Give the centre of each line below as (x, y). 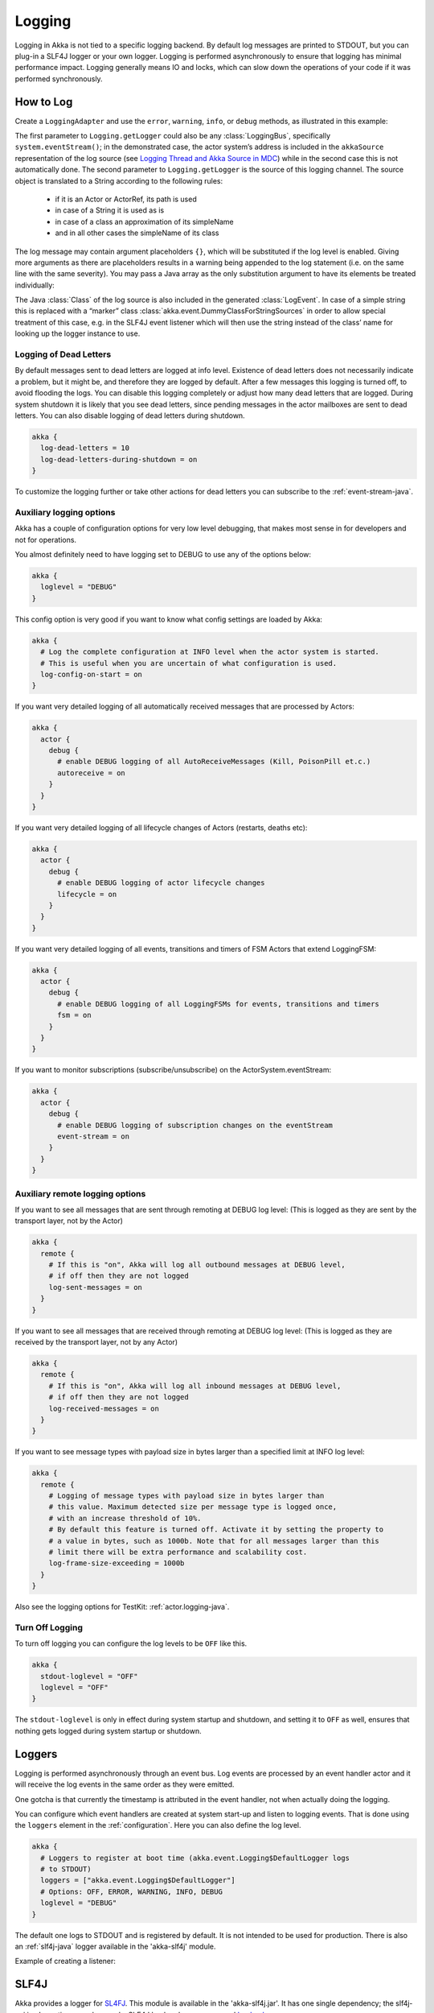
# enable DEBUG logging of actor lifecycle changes (161, 883)
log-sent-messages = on (95, 1287)
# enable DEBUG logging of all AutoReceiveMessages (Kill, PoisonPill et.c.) (214, 762)
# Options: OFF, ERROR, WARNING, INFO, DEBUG (131, 1891)
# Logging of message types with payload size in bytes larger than (186, 1496)
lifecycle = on (87, 894)
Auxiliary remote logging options (80, 1193)
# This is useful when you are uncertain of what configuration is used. (189, 663)
